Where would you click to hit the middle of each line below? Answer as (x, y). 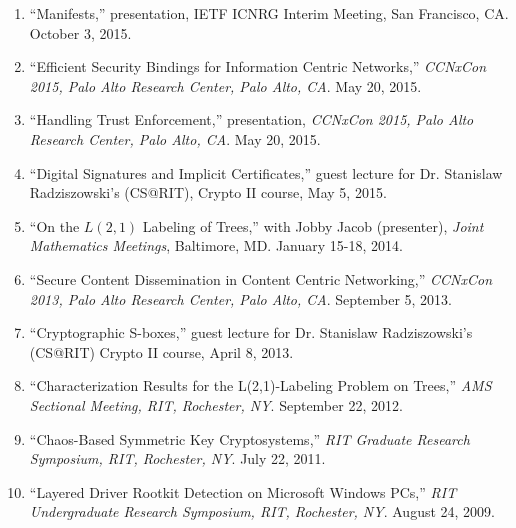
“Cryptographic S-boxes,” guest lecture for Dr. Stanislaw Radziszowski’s (251, 332)
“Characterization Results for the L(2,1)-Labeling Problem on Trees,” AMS (260, 385)
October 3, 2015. (80, 32)
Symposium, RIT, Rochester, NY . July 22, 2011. (177, 458)
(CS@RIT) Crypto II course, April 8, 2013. (161, 351)
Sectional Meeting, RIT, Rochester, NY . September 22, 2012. (216, 404)
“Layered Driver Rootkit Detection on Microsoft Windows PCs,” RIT (243, 491)
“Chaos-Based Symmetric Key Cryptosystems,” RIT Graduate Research (249, 438)
